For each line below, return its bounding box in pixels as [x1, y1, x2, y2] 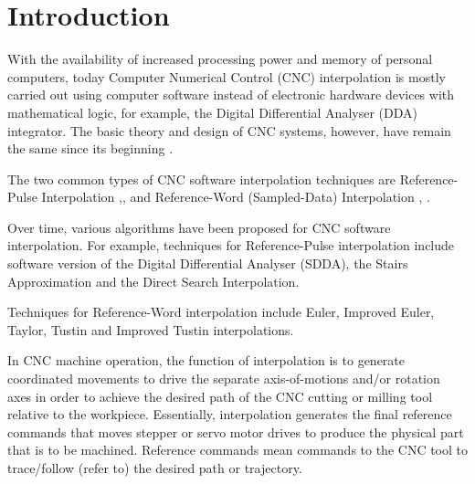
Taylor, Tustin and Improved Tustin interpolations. [7, 320, 294, 339]
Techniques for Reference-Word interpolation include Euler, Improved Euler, [7, 302, 435, 321]
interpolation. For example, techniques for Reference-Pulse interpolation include [7, 236, 455, 255]
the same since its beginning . [7, 139, 174, 158]
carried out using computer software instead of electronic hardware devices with [7, 85, 455, 104]
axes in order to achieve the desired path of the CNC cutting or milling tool [7, 386, 433, 405]
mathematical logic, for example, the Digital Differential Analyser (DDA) [7, 102, 417, 121]
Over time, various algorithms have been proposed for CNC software [7, 217, 391, 237]
